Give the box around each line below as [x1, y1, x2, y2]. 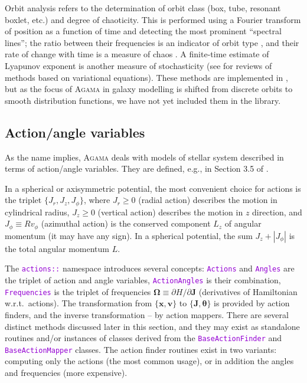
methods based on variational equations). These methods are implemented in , [5, 71, 288, 83]
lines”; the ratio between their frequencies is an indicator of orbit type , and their [5, 36, 299, 48]
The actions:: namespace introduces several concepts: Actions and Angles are [5, 262, 295, 274]
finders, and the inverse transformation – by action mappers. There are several [5, 308, 289, 320]
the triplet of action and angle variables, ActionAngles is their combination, [5, 274, 281, 286]
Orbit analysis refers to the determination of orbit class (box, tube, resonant [5, 2, 281, 14]
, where [83, 194, 110, 206]
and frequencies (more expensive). [5, 366, 128, 379]
